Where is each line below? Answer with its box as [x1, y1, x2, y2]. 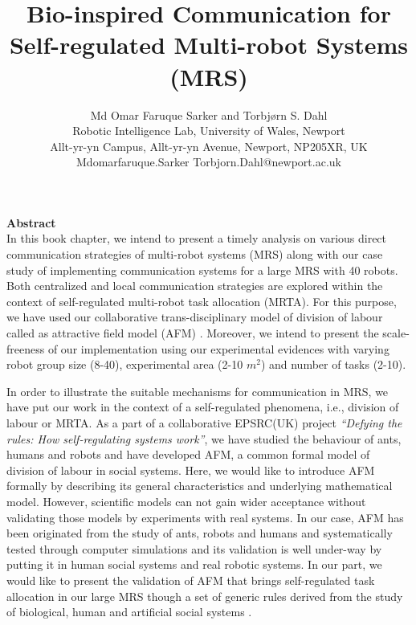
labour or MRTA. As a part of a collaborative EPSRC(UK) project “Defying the [6, 415, 402, 431]
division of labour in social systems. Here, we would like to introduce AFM [6, 461, 375, 478]
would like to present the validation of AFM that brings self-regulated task [6, 571, 375, 588]
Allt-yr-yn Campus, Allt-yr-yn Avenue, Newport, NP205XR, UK [50, 137, 368, 154]
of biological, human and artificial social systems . [6, 603, 252, 620]
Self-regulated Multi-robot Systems [9, 28, 409, 61]
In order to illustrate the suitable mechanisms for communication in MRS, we [6, 382, 389, 399]
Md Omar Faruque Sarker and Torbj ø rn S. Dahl [90, 106, 328, 123]
